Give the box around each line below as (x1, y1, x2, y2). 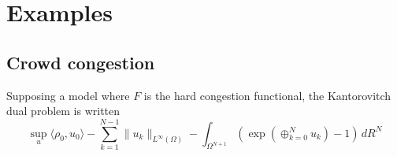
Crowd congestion (6, 50, 155, 74)
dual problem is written (6, 102, 121, 119)
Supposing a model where (6, 87, 130, 103)
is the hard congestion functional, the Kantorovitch (143, 87, 391, 103)
